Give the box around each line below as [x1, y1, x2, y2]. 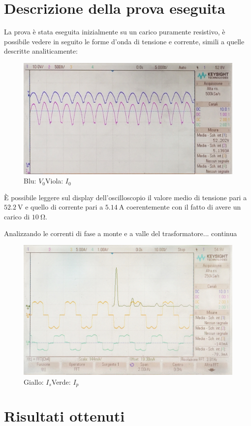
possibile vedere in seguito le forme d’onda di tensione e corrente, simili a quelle [4, 36, 245, 46]
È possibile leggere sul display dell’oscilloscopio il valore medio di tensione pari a [4, 192, 247, 202]
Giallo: [24, 376, 44, 387]
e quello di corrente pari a [25, 202, 103, 212]
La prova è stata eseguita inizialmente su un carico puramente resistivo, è [4, 27, 225, 37]
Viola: [45, 176, 63, 186]
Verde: [51, 376, 71, 387]
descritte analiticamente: [4, 46, 78, 56]
